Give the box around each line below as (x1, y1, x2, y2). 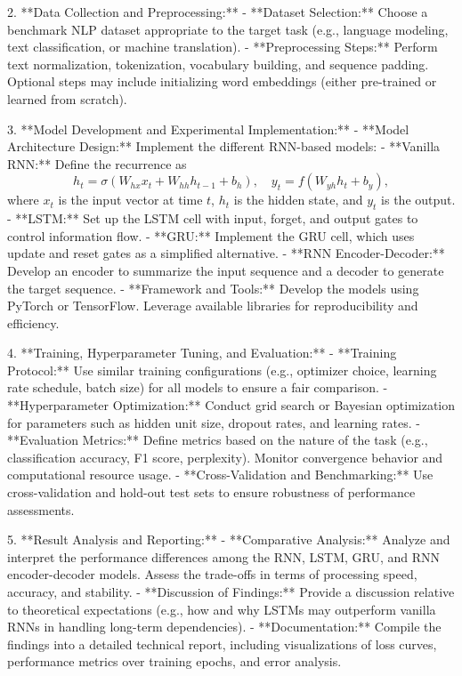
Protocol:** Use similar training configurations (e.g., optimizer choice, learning (7, 360, 437, 379)
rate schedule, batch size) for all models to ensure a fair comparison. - (7, 378, 388, 397)
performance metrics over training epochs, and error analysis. (7, 652, 342, 671)
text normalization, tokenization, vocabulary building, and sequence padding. (7, 54, 429, 73)
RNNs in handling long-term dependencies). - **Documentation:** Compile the (7, 617, 442, 636)
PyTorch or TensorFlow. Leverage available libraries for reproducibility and (7, 296, 418, 315)
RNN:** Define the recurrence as (7, 154, 187, 173)
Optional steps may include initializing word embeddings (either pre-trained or (7, 72, 437, 91)
